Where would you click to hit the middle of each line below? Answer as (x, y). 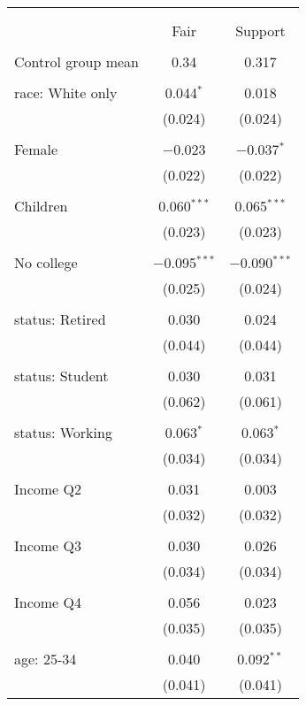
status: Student (61, 376)
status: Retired (60, 319)
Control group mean (76, 61)
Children (41, 206)
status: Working (63, 432)
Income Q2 (48, 489)
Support (260, 31)
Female (36, 149)
